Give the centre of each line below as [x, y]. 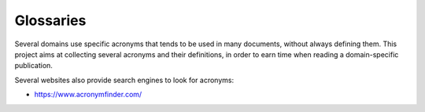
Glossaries [50, 20]
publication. [33, 66]
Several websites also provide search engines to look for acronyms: [124, 80]
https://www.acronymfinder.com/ [88, 95]
